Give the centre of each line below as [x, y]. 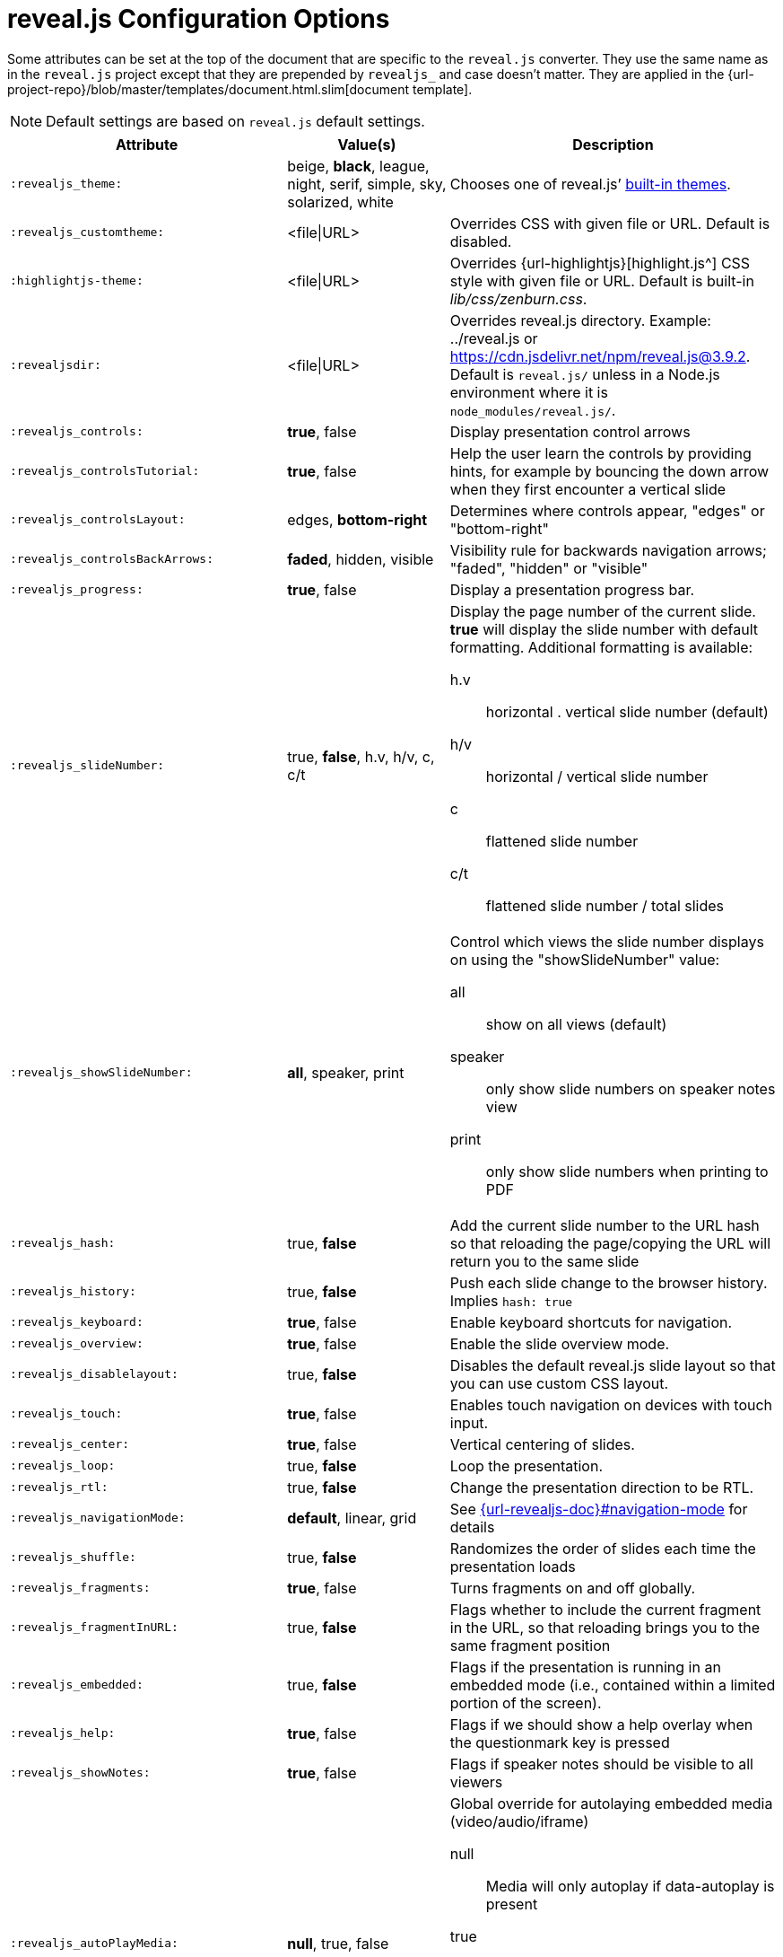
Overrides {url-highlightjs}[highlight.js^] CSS [600, 263]
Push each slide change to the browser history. [609, 1282]
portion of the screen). [526, 1703]
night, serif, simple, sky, [367, 184]
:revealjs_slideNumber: [87, 766]
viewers [476, 1781]
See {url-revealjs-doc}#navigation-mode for [599, 1509]
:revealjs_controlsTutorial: [105, 471]
